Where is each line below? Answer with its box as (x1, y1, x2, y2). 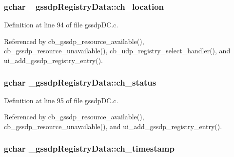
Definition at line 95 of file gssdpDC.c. (4, 95, 118, 105)
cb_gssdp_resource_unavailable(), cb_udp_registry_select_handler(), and (4, 45, 231, 56)
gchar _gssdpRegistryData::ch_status (4, 76, 156, 88)
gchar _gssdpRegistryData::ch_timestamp (4, 142, 175, 154)
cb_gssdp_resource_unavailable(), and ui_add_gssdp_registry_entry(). (4, 121, 222, 131)
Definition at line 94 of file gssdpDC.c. (4, 20, 118, 30)
